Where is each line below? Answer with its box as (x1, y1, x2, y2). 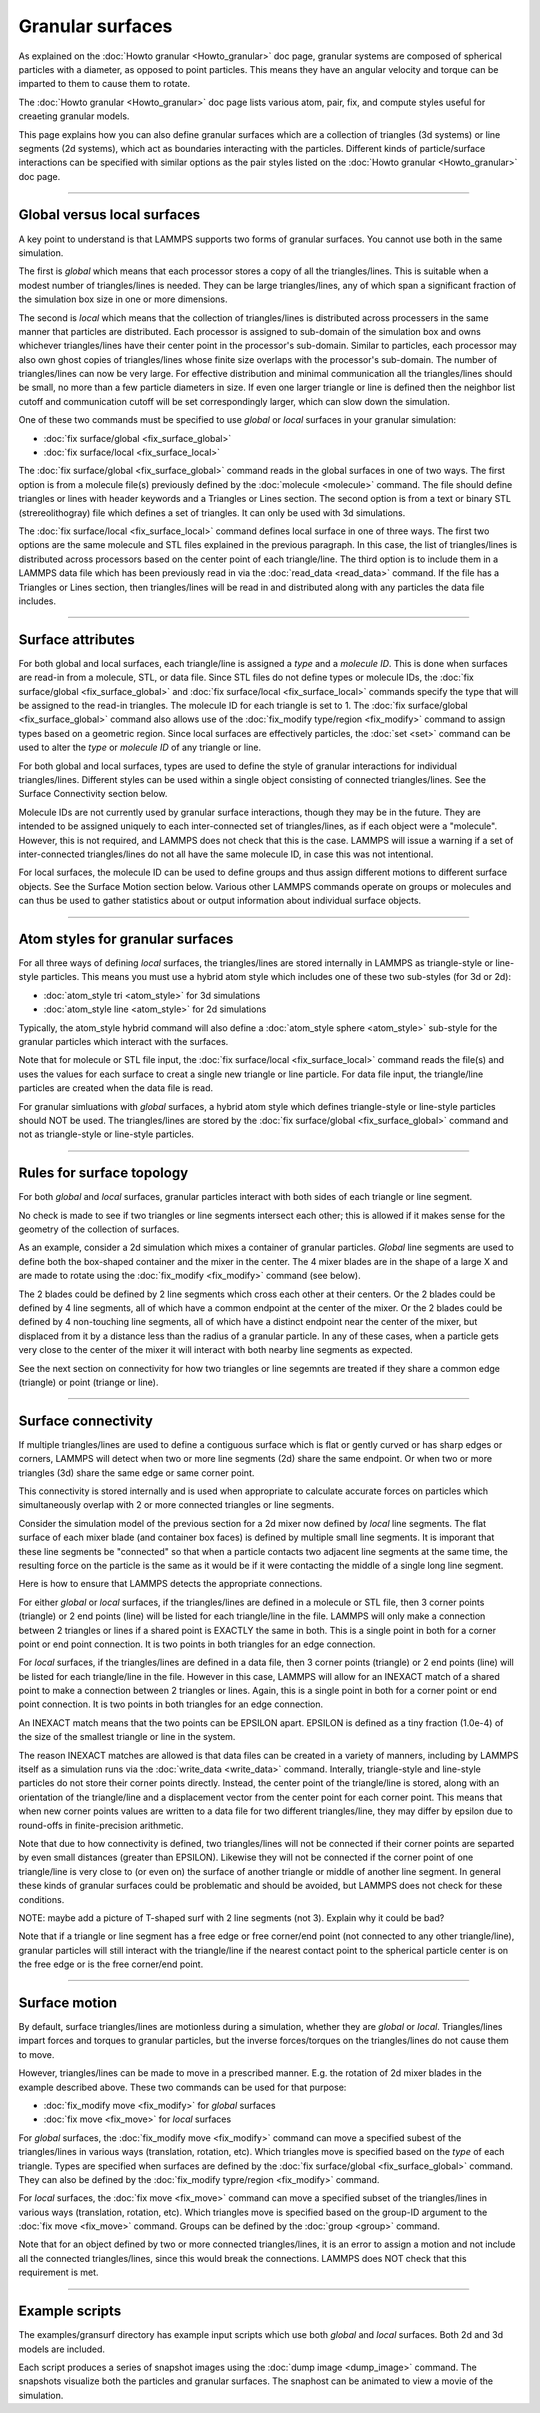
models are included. (18, 2343, 105, 2355)
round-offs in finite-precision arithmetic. (18, 1819, 184, 1831)
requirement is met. (18, 2266, 99, 2279)
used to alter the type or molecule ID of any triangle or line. (18, 741, 262, 754)
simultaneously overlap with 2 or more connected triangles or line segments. (18, 1499, 335, 1511)
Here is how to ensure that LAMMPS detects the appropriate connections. (18, 1578, 323, 1590)
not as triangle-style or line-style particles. (18, 1128, 195, 1140)
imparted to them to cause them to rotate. (18, 78, 190, 90)
